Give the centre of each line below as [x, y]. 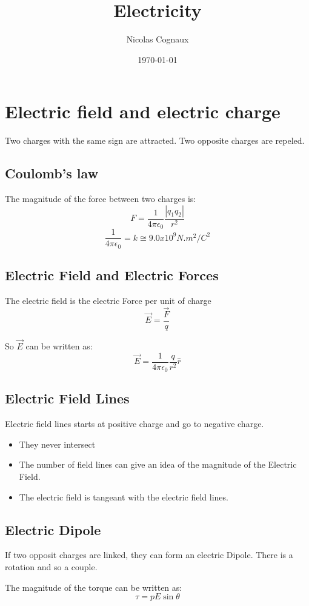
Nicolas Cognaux [158, 39]
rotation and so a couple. [51, 567]
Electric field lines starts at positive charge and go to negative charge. [135, 424]
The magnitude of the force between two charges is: [101, 199]
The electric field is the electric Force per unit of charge [108, 300]
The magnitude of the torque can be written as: [94, 587]
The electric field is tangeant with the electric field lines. [124, 497]
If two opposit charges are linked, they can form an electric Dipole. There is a [149, 555]
